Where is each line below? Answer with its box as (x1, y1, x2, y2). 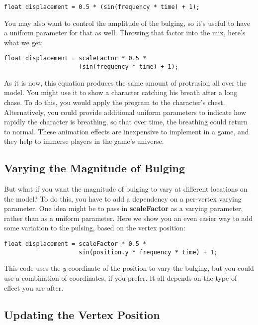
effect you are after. (4, 282, 64, 293)
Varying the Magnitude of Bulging (4, 160, 185, 176)
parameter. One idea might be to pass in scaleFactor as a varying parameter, (4, 203, 243, 214)
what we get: (4, 37, 43, 47)
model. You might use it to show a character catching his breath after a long (4, 87, 238, 98)
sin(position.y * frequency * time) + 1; (79, 248, 218, 256)
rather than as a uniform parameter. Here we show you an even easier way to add (4, 213, 253, 223)
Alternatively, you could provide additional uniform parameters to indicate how (4, 107, 246, 117)
